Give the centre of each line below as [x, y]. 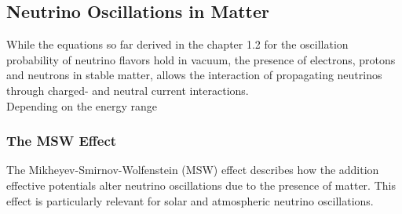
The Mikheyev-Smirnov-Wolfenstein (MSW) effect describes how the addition [193, 170]
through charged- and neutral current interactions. [128, 90]
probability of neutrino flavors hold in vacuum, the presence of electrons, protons [201, 59]
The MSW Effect [62, 141]
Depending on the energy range [82, 105]
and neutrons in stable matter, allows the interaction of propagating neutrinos [194, 75]
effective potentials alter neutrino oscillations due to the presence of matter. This [201, 185]
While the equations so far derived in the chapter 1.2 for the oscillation [177, 44]
